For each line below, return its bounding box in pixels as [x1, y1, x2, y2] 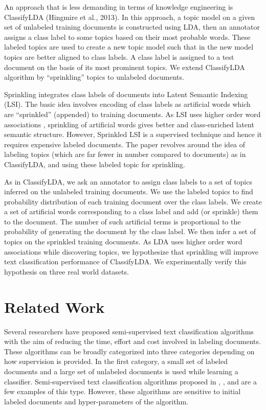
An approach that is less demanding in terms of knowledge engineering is [4, 2, 233, 12]
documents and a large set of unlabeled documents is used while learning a [4, 366, 238, 376]
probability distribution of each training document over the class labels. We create [4, 196, 262, 207]
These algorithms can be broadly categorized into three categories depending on [4, 346, 255, 356]
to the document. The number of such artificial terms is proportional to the [4, 216, 241, 226]
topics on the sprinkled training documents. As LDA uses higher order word [4, 236, 242, 247]
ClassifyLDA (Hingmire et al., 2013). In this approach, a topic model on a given [4, 11, 255, 22]
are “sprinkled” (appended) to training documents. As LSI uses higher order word [4, 108, 261, 119]
